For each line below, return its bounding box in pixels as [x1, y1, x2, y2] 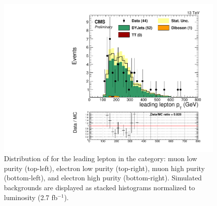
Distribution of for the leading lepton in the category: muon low [4, 153, 197, 164]
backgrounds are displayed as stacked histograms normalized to [4, 182, 195, 193]
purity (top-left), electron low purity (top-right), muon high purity [4, 163, 205, 173]
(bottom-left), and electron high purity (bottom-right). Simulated [4, 172, 202, 183]
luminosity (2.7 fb [4, 192, 58, 202]
